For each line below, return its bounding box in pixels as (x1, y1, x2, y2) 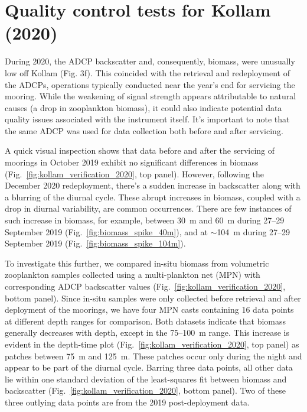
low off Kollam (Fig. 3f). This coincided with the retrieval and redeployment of (5, 66, 290, 79)
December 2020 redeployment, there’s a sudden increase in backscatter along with (5, 179, 301, 192)
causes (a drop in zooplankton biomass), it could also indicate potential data (5, 101, 282, 113)
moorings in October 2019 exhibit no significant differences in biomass (5, 156, 259, 168)
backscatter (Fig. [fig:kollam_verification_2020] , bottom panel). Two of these (5, 384, 286, 397)
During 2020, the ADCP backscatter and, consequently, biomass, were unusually (5, 55, 295, 67)
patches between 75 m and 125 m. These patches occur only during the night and (5, 349, 302, 362)
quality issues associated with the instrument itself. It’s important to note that (5, 113, 290, 125)
